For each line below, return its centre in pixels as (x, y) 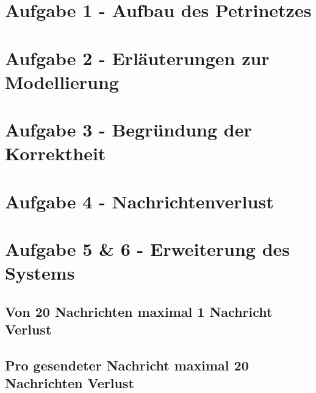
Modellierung (62, 81)
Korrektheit (56, 153)
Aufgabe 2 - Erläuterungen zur (137, 58)
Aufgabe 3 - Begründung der (128, 129)
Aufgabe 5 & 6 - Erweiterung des (148, 249)
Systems (40, 273)
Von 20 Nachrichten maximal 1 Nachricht (139, 311)
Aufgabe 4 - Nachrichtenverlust (139, 201)
